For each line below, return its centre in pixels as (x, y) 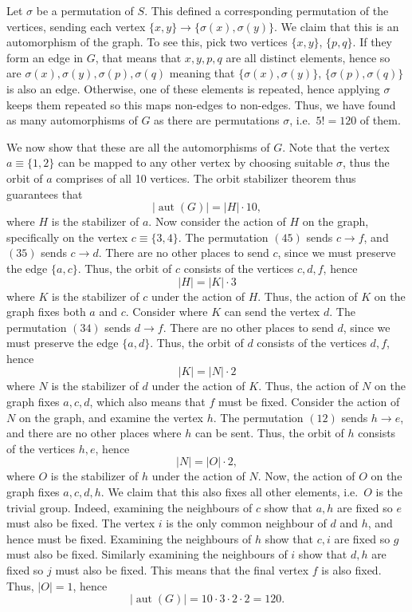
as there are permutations (217, 120)
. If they (373, 42)
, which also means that (147, 402)
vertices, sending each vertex (76, 26)
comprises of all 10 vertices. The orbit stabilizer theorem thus (206, 178)
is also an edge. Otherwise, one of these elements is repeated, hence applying (193, 88)
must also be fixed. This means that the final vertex (182, 570)
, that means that (138, 57)
